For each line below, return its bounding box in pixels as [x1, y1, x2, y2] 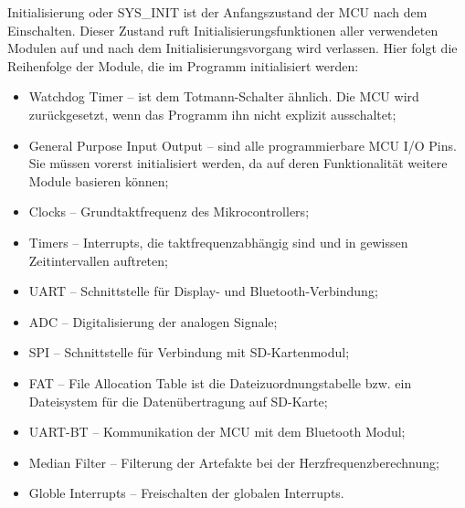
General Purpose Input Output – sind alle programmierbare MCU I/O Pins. [28, 135, 457, 154]
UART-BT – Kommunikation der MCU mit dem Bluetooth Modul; [28, 422, 406, 441]
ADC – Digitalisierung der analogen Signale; [28, 312, 278, 331]
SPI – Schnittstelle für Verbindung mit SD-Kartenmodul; [28, 343, 350, 362]
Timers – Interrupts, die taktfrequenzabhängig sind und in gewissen [28, 232, 408, 251]
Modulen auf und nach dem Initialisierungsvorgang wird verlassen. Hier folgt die [7, 38, 458, 58]
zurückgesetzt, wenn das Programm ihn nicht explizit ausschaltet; [28, 104, 396, 123]
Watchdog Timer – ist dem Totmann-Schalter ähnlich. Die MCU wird [28, 87, 419, 106]
